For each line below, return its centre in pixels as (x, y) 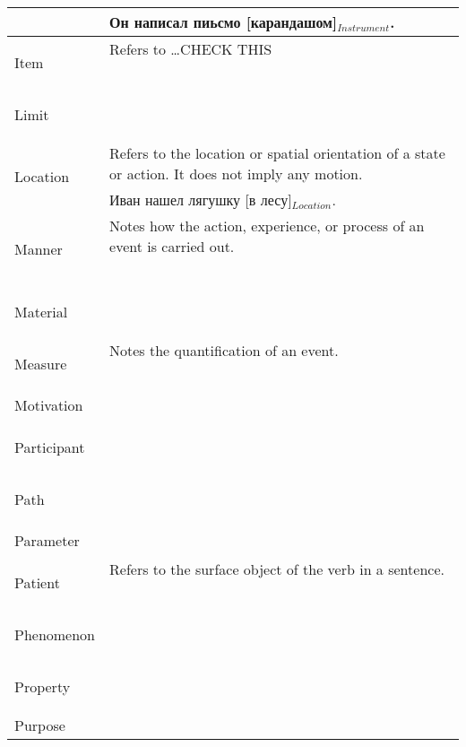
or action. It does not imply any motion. (236, 174)
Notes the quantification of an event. (224, 350)
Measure (41, 363)
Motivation (49, 405)
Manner (39, 249)
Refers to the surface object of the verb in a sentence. (277, 569)
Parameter (47, 540)
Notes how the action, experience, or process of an (267, 226)
